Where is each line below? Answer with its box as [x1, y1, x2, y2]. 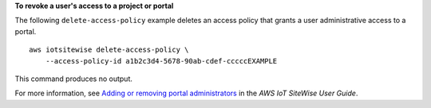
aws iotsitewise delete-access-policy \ [29, 45, 189, 55]
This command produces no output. [14, 74, 133, 83]
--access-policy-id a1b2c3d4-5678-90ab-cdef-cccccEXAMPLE [45, 56, 278, 65]
